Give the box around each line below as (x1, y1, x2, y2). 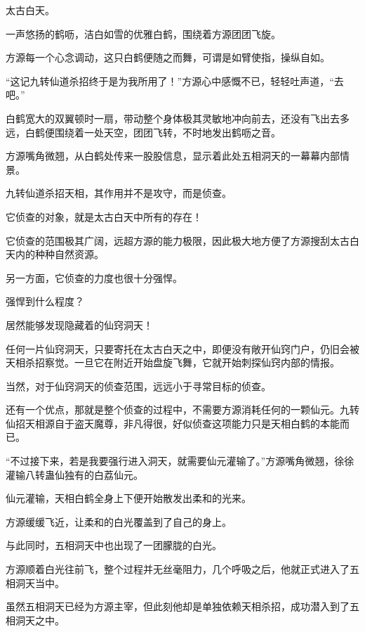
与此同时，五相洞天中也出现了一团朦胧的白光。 (6, 538, 222, 553)
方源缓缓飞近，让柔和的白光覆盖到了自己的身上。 (6, 514, 232, 529)
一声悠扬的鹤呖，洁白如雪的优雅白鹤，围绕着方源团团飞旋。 (6, 26, 281, 41)
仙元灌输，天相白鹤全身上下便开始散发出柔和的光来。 (6, 491, 251, 505)
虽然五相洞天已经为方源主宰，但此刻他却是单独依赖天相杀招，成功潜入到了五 (6, 599, 359, 614)
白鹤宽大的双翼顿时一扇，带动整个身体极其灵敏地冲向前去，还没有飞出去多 (6, 110, 350, 125)
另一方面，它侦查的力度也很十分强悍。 (6, 270, 182, 285)
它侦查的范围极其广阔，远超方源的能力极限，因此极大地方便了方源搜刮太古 (6, 233, 350, 247)
